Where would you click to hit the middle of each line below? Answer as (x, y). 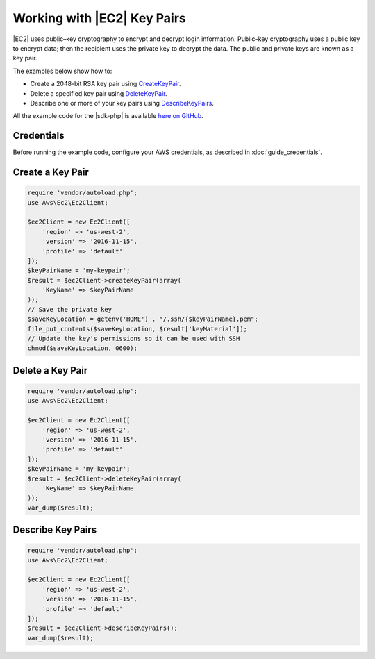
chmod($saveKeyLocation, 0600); (83, 348)
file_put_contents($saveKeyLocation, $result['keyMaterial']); (137, 329)
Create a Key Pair (51, 172)
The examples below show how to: (62, 71)
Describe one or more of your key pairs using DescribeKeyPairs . (122, 103)
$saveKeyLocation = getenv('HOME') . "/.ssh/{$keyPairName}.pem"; (143, 319)
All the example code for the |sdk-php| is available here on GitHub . (108, 116)
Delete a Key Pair (50, 370)
